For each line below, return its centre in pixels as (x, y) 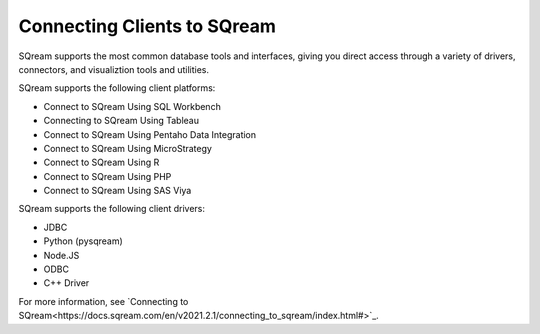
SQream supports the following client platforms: (117, 88)
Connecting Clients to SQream (147, 26)
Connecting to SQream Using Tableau (121, 121)
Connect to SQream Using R (101, 162)
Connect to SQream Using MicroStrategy (127, 148)
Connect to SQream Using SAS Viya (117, 191)
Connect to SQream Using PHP (107, 176)
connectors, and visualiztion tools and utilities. (114, 69)
